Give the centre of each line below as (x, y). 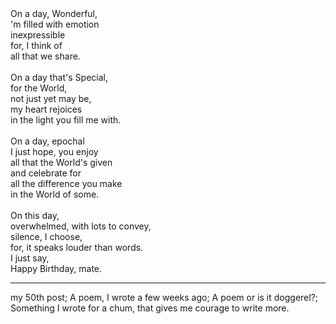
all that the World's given (61, 162)
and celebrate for (46, 173)
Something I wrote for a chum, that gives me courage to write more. (150, 308)
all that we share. (45, 56)
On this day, (35, 215)
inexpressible (38, 35)
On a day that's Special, (59, 77)
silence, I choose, (46, 236)
